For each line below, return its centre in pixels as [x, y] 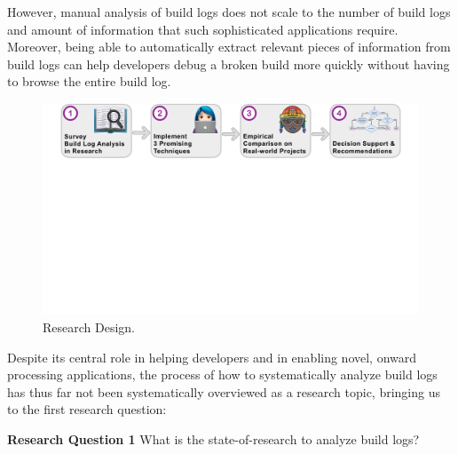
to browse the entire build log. [89, 81]
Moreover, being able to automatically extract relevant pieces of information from [229, 47]
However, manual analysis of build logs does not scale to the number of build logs [229, 12]
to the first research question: [87, 409]
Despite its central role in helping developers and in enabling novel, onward [212, 357]
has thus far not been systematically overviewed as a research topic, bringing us [224, 391]
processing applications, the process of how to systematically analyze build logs [222, 374]
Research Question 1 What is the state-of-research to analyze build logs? [213, 439]
